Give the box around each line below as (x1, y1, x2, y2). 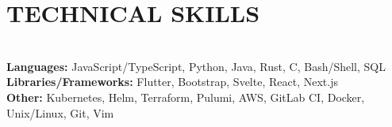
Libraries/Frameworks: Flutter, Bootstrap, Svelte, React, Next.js (6, 73, 338, 90)
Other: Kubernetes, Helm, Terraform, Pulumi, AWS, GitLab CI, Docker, (6, 88, 365, 105)
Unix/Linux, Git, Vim (6, 104, 114, 121)
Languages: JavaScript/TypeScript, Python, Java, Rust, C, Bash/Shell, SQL (6, 58, 386, 74)
